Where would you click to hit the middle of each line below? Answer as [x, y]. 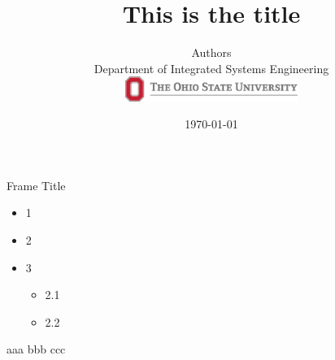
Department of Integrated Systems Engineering [211, 68]
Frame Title [36, 185]
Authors [211, 52]
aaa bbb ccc [36, 349]
